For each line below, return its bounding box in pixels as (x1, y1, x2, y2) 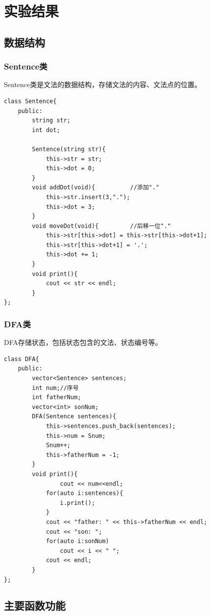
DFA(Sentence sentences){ (32, 413, 117, 420)
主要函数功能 (4, 598, 66, 613)
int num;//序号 (32, 384, 79, 391)
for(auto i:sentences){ (46, 490, 123, 497)
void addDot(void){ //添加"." (32, 184, 160, 191)
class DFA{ (4, 355, 39, 363)
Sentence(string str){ (32, 145, 106, 153)
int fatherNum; (32, 394, 81, 401)
